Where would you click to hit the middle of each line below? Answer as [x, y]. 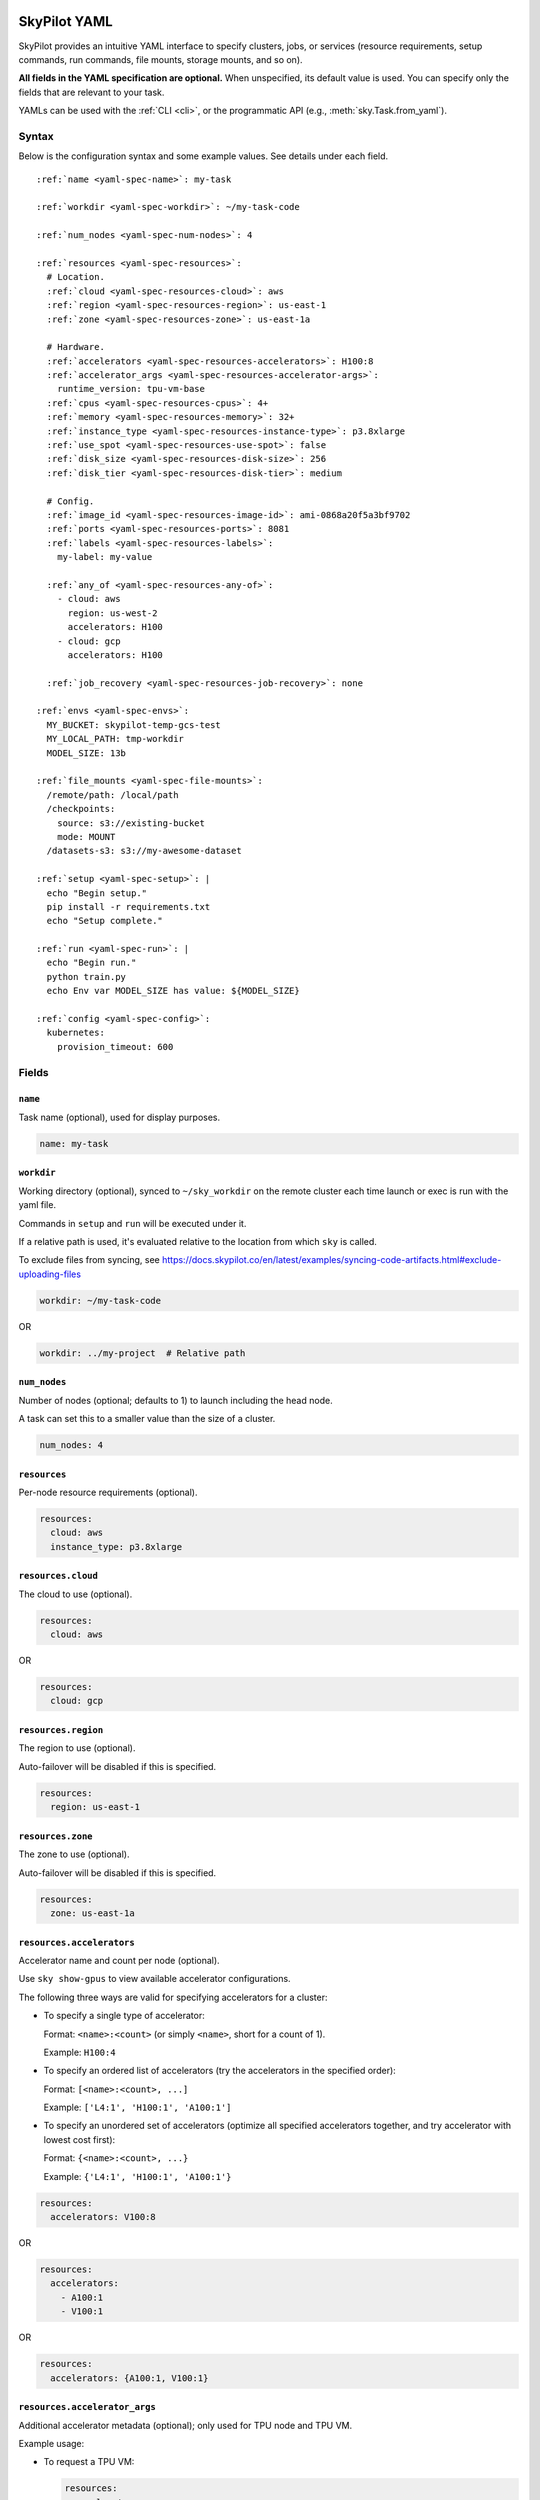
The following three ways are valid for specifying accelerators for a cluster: [173, 1997]
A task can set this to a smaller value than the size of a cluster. [147, 1419]
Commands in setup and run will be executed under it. [132, 1223]
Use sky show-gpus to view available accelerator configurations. [154, 1979]
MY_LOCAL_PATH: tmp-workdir [115, 739]
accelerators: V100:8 [103, 2217]
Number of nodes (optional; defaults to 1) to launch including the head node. [176, 1400]
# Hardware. [75, 347]
